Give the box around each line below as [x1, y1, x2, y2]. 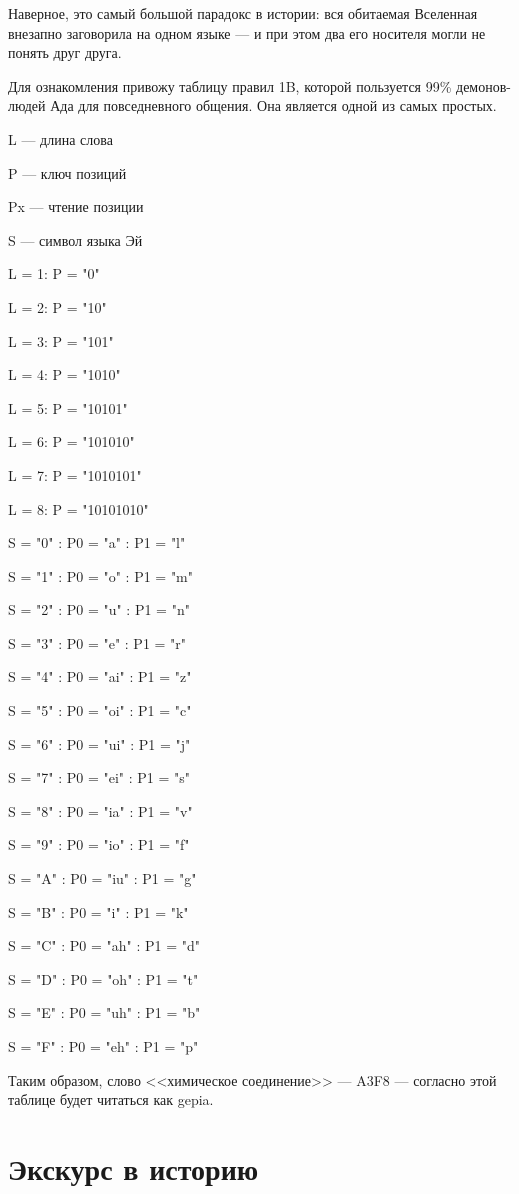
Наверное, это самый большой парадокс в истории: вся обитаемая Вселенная [8, 3, 478, 23]
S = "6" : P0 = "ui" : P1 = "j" [8, 733, 191, 754]
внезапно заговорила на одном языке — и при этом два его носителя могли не [8, 22, 486, 43]
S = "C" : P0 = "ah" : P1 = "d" [8, 935, 201, 956]
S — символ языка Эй [8, 229, 143, 250]
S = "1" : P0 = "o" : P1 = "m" [8, 565, 194, 586]
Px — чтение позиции [8, 196, 144, 217]
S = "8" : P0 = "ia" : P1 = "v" [8, 800, 193, 821]
